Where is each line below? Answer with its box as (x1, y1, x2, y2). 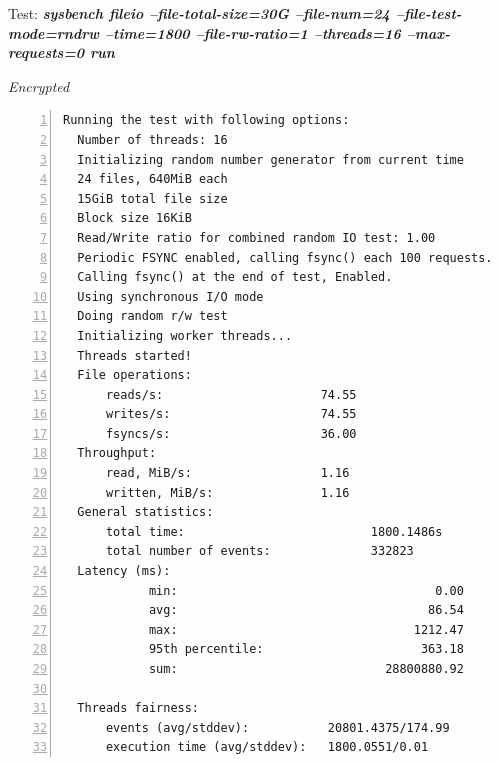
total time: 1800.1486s (105, 524, 443, 539)
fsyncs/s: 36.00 (105, 426, 357, 441)
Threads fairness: (77, 701, 200, 716)
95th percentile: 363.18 (148, 642, 464, 657)
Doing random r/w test (77, 309, 228, 324)
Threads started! (77, 348, 192, 363)
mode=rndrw (8, 22, 99, 43)
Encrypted (8, 75, 70, 96)
